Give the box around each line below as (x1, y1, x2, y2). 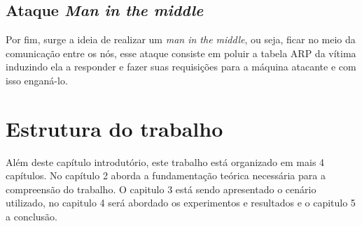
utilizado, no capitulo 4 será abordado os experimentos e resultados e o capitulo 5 (6, 195, 356, 210)
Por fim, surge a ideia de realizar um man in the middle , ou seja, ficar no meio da (6, 32, 356, 47)
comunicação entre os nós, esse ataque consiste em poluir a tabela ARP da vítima (6, 45, 356, 60)
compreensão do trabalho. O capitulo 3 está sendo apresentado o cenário (6, 181, 316, 196)
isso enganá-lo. (6, 73, 68, 87)
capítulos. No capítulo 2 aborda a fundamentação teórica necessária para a (6, 168, 326, 183)
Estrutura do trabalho (6, 114, 223, 142)
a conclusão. (6, 209, 57, 224)
